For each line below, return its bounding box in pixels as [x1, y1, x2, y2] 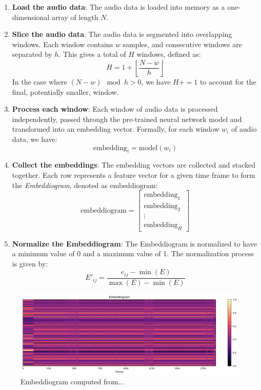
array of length [51, 11, 98, 22]
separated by [12, 49, 52, 59]
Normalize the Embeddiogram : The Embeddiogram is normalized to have [12, 238, 257, 249]
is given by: [12, 258, 48, 269]
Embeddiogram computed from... [21, 376, 125, 387]
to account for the [199, 76, 256, 87]
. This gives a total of [58, 49, 126, 59]
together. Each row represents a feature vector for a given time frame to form [12, 169, 255, 180]
